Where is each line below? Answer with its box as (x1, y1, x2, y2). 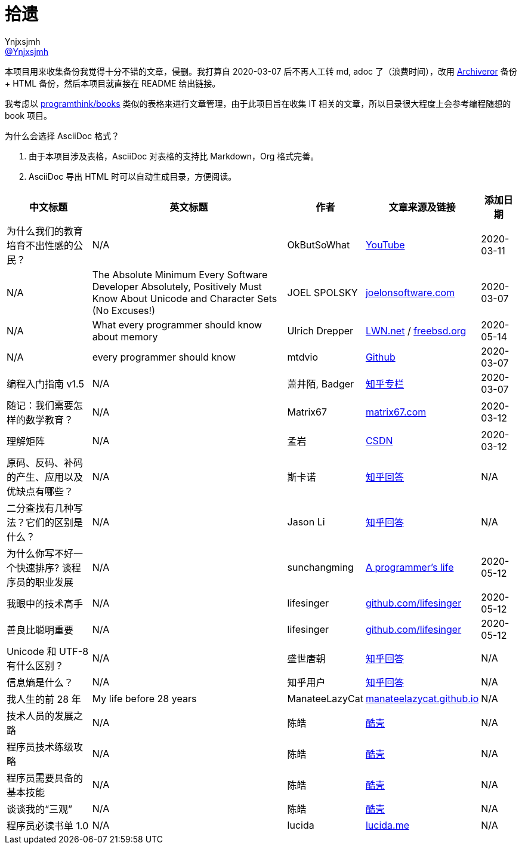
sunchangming (287, 561, 354, 573)
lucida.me (365, 819, 410, 831)
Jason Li (287, 515, 325, 528)
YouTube (365, 238, 405, 251)
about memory (92, 330, 158, 343)
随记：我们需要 (7, 399, 74, 411)
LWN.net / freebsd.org (365, 324, 467, 337)
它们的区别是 (26, 516, 84, 528)
